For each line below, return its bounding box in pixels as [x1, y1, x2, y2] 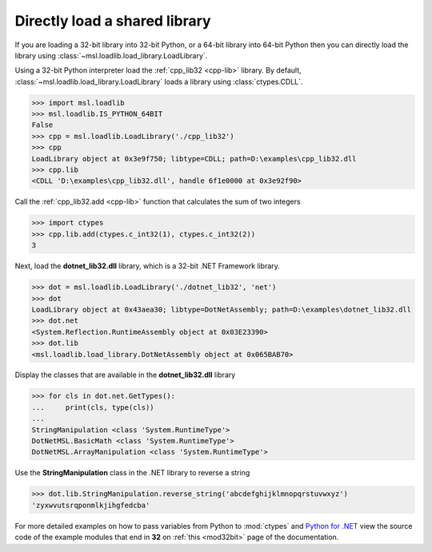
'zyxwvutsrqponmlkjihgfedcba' [31, 500, 150, 510]
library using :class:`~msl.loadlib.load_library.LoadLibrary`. [14, 50, 208, 60]
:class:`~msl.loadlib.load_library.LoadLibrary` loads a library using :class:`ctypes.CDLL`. [14, 77, 303, 86]
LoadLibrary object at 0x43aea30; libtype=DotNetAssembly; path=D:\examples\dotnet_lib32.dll [31, 304, 412, 314]
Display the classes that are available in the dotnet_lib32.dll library [14, 370, 236, 379]
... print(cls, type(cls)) [31, 403, 155, 411]
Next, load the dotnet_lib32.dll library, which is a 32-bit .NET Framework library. [14, 261, 280, 271]
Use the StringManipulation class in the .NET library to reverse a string [14, 468, 250, 478]
